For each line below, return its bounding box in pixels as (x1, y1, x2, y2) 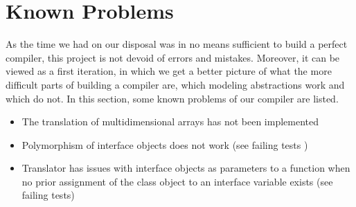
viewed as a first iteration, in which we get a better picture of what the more (6, 64, 332, 78)
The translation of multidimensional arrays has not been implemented (21, 114, 319, 129)
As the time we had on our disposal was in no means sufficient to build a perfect (6, 37, 348, 51)
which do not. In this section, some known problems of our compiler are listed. (6, 91, 339, 105)
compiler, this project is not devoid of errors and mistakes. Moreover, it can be (6, 50, 340, 64)
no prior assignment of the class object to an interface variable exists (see (21, 174, 333, 188)
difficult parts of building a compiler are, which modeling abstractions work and (6, 77, 345, 91)
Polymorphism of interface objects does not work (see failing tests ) (21, 137, 308, 152)
